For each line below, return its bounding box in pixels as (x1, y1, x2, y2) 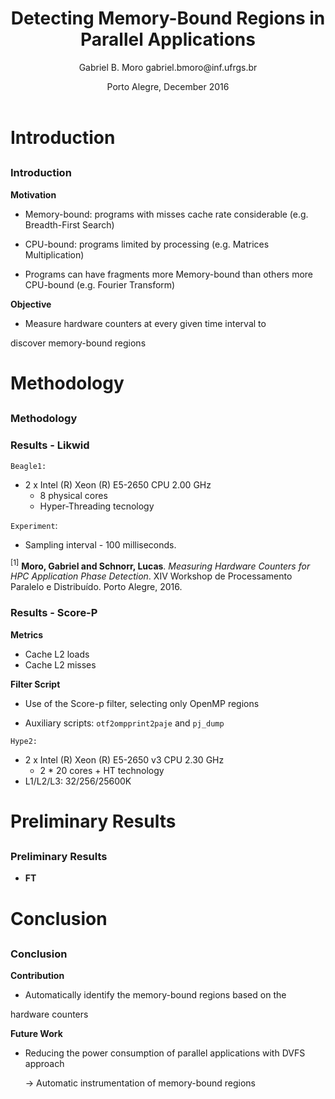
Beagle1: (10, 461, 47, 471)
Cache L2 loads (24, 648, 90, 660)
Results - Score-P (10, 606, 98, 620)
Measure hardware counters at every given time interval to (24, 317, 267, 329)
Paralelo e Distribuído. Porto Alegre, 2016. (10, 581, 183, 593)
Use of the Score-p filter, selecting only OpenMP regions (24, 697, 260, 709)
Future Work (10, 1028, 63, 1040)
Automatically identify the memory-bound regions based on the (24, 989, 287, 1001)
